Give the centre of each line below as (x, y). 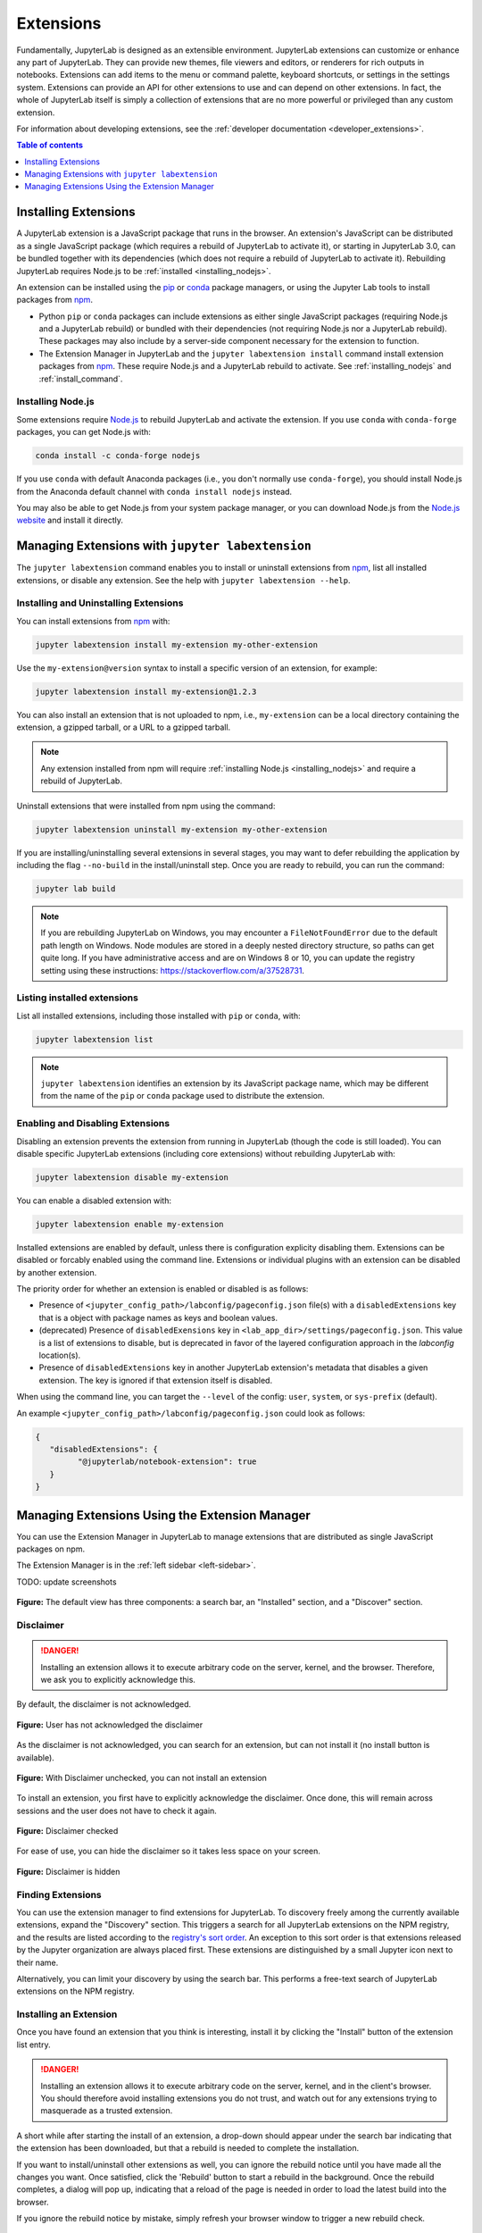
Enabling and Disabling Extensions (93, 1124)
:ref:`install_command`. (81, 379)
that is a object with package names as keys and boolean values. (158, 1317)
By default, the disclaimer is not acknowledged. (104, 1704)
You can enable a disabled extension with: (94, 1200)
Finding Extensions (59, 1894)
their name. (37, 1962)
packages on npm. (50, 1549)
